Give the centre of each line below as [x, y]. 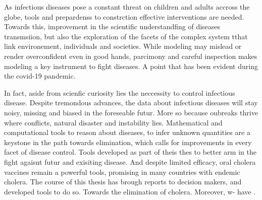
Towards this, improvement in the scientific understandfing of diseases [112, 26]
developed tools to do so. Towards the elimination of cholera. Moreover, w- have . [130, 191]
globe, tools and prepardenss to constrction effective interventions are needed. [124, 16]
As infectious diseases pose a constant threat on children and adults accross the [127, 7]
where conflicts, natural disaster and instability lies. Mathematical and [113, 122]
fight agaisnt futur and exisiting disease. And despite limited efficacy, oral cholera [130, 161]
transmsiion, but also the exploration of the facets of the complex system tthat [126, 36]
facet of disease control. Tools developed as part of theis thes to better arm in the [130, 152]
